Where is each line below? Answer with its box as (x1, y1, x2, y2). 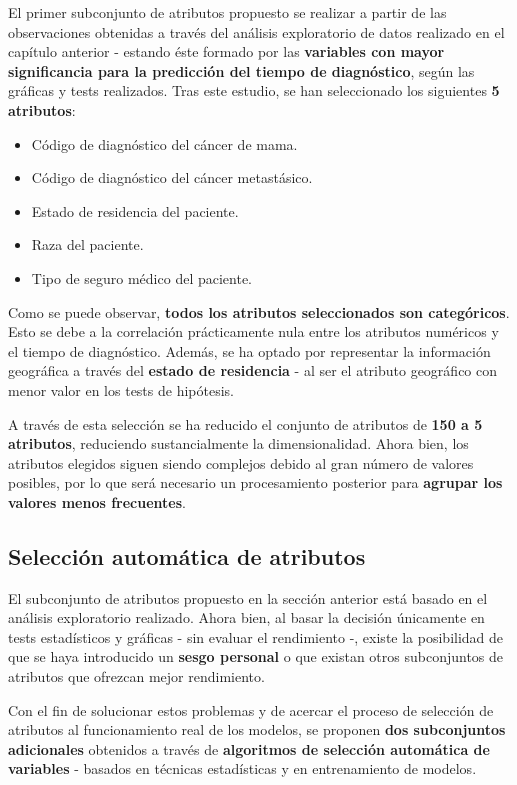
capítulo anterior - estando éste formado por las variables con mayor (8, 41, 445, 62)
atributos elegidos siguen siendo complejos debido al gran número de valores (8, 452, 474, 473)
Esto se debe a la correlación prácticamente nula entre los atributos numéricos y (8, 321, 499, 342)
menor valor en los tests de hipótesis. (8, 379, 234, 400)
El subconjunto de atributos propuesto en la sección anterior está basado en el (8, 587, 488, 608)
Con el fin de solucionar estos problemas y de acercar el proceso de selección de (8, 699, 494, 720)
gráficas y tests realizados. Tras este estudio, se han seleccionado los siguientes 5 (8, 80, 500, 101)
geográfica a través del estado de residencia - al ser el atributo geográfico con (8, 360, 498, 381)
